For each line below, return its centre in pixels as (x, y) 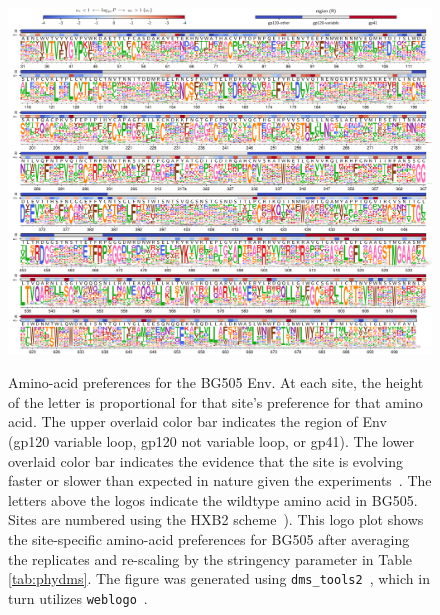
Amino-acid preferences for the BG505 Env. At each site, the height (216, 382)
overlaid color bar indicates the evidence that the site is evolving (206, 460)
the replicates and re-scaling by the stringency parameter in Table (210, 558)
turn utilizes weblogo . (78, 597)
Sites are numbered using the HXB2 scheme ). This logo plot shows (216, 519)
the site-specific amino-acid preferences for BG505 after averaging (209, 538)
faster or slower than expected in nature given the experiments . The (220, 480)
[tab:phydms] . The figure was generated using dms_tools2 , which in (219, 578)
